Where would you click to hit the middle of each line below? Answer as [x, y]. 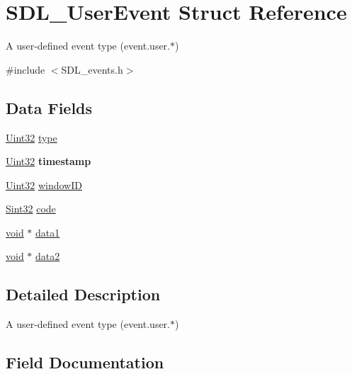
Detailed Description [83, 294]
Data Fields [49, 107]
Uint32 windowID [44, 185]
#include [25, 69]
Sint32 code [31, 209]
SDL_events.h [92, 69]
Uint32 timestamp [49, 161]
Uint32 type [32, 137]
